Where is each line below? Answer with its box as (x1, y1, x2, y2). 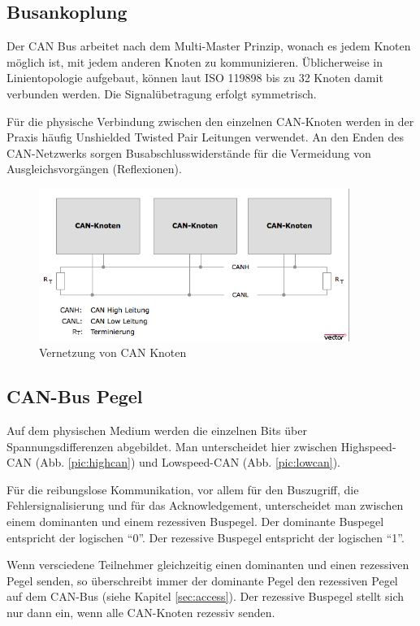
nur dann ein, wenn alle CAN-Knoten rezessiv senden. (6, 604, 275, 620)
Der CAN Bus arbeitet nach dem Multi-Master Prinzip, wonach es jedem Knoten (6, 37, 411, 54)
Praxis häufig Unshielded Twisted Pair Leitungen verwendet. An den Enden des (6, 128, 404, 146)
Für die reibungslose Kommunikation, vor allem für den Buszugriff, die (6, 480, 359, 498)
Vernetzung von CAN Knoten (39, 344, 187, 361)
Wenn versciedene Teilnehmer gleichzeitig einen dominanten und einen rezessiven (6, 556, 409, 573)
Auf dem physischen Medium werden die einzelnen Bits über (6, 422, 307, 439)
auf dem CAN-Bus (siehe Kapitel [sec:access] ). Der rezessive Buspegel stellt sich (6, 588, 404, 605)
